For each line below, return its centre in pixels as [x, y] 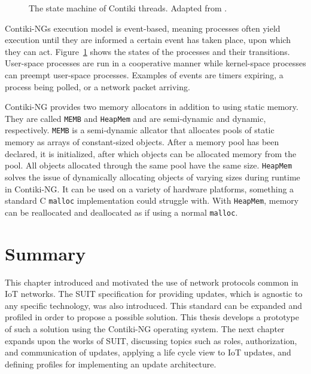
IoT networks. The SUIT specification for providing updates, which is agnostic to [154, 294]
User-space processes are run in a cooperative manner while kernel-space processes [155, 63]
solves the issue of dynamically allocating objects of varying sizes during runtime [153, 177]
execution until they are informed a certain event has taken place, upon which [148, 40]
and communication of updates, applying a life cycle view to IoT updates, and [148, 352]
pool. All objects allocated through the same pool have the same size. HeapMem [149, 165]
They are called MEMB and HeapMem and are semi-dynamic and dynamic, [135, 118]
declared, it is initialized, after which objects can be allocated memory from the [151, 153]
